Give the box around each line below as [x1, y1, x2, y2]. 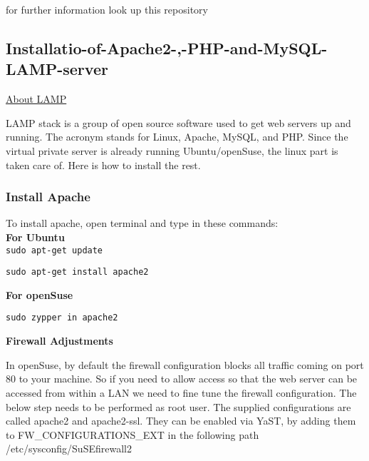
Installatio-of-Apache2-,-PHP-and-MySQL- [6, 36, 328, 59]
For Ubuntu [6, 229, 65, 244]
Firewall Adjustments [6, 333, 113, 348]
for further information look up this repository [6, 2, 208, 16]
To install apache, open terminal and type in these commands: [6, 216, 279, 230]
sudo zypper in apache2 [6, 313, 118, 323]
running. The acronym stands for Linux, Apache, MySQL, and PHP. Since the [6, 129, 348, 144]
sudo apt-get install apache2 [6, 267, 149, 278]
